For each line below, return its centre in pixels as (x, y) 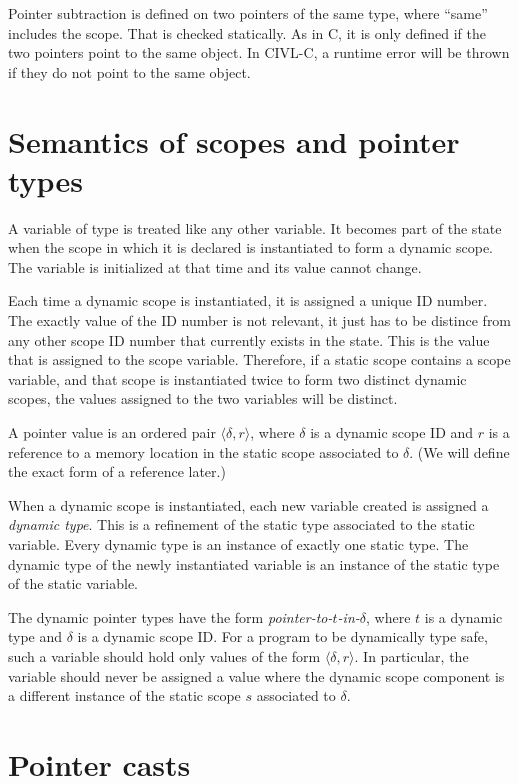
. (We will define (459, 451)
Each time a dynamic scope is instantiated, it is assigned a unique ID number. (248, 300)
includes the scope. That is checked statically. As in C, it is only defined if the (247, 32)
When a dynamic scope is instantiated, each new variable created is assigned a (248, 504)
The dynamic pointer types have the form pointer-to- (170, 616)
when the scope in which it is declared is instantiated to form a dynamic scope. (250, 247)
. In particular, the (411, 655)
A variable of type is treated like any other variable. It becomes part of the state (255, 227)
